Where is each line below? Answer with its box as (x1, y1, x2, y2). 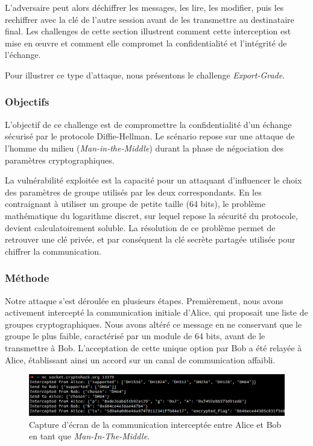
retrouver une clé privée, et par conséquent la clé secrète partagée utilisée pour (5, 233, 296, 246)
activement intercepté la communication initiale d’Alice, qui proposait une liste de (5, 306, 308, 319)
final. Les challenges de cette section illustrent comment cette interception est (5, 25, 291, 37)
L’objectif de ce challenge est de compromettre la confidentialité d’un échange (5, 118, 292, 130)
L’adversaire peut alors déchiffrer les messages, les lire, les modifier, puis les (5, 1, 284, 13)
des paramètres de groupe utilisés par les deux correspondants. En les (5, 185, 262, 198)
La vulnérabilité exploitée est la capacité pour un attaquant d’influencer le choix (5, 174, 302, 186)
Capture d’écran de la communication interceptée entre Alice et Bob (29, 418, 282, 430)
